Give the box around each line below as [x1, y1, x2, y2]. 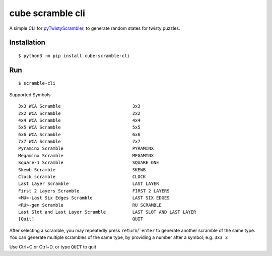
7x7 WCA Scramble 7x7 [18, 139, 141, 145]
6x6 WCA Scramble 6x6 [18, 132, 141, 137]
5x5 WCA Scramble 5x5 [18, 124, 141, 131]
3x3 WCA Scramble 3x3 [18, 103, 141, 109]
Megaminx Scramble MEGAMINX [18, 153, 154, 158]
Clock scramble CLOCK [18, 174, 146, 180]
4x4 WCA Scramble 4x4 [18, 117, 141, 123]
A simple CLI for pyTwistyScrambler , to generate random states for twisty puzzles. [9, 25, 180, 31]
